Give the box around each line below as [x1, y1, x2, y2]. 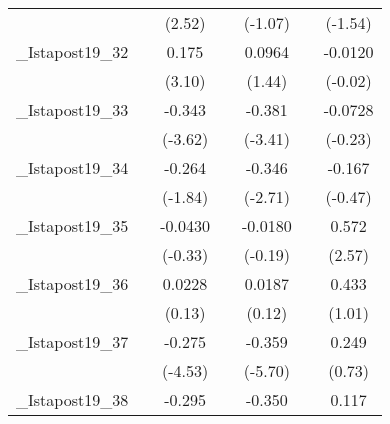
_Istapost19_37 [16, 330, 129, 353]
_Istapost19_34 [16, 156, 129, 179]
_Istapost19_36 [16, 272, 129, 295]
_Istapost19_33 [16, 98, 129, 121]
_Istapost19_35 [16, 214, 129, 237]
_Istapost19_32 [16, 40, 129, 63]
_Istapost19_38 [16, 388, 129, 411]
